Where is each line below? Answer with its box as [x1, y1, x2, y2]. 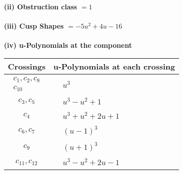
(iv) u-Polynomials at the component [4, 40, 132, 50]
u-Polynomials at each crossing [53, 60, 175, 72]
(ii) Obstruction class [4, 1, 77, 11]
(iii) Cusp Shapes [4, 21, 64, 31]
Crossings [8, 60, 46, 72]
